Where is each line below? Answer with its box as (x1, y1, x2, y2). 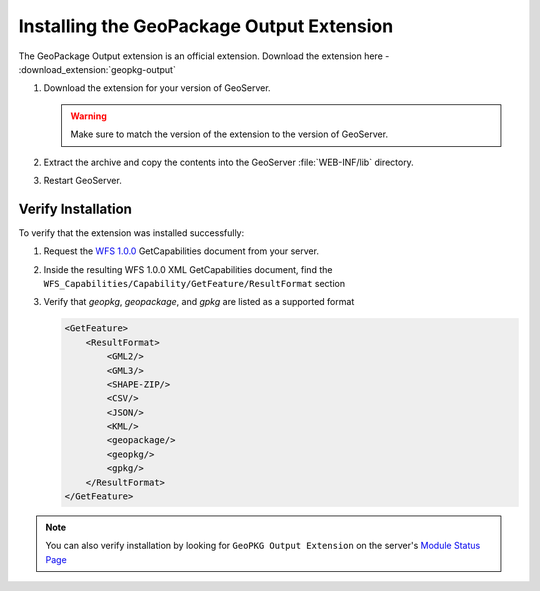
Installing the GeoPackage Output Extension (18, 15, 394, 37)
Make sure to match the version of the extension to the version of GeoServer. (70, 128, 389, 140)
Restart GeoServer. (43, 174, 122, 186)
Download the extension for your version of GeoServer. (43, 82, 271, 94)
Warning (70, 110, 107, 122)
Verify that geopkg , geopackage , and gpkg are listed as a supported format (43, 296, 355, 308)
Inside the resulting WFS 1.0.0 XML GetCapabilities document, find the (43, 263, 333, 275)
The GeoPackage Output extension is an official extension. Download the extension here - (18, 50, 390, 62)
